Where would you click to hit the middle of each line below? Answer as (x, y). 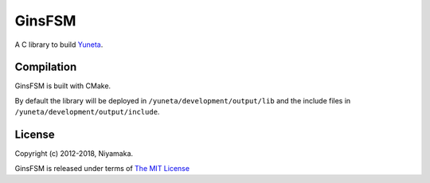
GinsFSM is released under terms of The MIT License (102, 168)
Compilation (46, 67)
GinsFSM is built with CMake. (63, 86)
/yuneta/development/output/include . (87, 112)
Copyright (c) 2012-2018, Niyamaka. (74, 154)
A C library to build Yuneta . (59, 45)
